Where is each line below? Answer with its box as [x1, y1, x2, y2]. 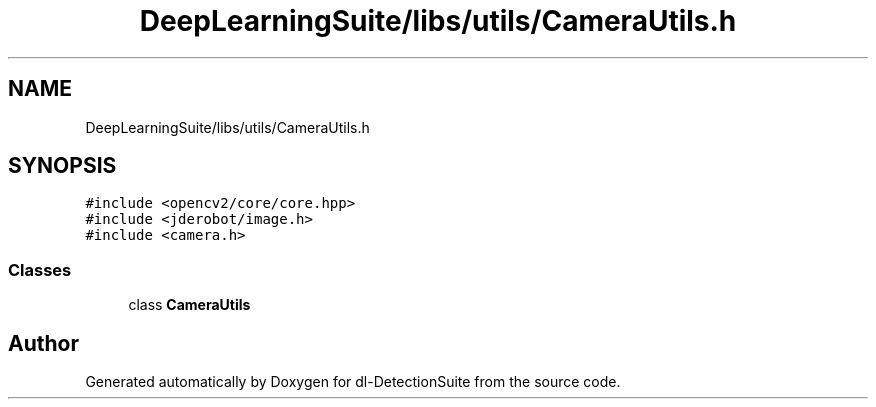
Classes [8, 259, 72, 280]
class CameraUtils [128, 296, 251, 314]
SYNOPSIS [8, 153, 117, 179]
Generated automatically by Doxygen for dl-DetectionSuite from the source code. [85, 373, 621, 391]
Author [8, 330, 79, 356]
